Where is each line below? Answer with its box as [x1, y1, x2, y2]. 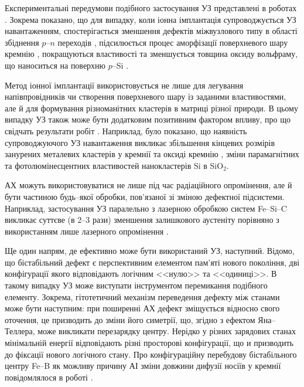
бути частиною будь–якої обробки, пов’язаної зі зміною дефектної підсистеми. [5, 190, 285, 202]
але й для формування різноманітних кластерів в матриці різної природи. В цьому [5, 101, 298, 114]
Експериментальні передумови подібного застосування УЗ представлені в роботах [5, 2, 297, 13]
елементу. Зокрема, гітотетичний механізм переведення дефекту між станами [5, 290, 280, 303]
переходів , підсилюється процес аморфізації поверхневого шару [57, 36, 288, 48]
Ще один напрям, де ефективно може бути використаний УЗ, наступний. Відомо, [5, 245, 295, 257]
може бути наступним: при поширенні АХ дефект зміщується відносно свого [5, 302, 280, 314]
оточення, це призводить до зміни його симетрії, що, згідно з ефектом [5, 313, 255, 325]
